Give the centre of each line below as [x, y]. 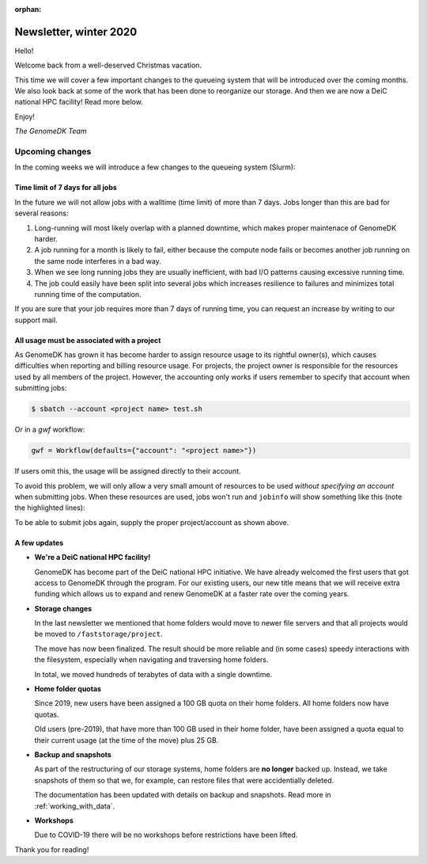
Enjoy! [25, 116]
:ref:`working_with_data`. [74, 806]
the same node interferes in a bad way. [98, 261]
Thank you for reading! [52, 849]
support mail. [36, 320]
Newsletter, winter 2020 [76, 32]
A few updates [39, 542]
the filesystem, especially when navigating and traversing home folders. [151, 660]
